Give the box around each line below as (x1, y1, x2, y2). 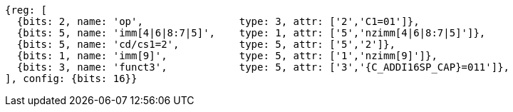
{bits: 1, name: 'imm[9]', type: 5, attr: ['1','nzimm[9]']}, (16, 50, 437, 61)
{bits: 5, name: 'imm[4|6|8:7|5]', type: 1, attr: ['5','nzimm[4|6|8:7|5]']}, (16, 27, 486, 39)
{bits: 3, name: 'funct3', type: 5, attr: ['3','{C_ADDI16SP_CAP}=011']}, (16, 61, 510, 73)
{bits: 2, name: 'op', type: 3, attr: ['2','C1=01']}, (16, 16, 420, 27)
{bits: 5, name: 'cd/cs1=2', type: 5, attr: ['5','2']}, (16, 39, 395, 50)
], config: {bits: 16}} (5, 73, 138, 84)
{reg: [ (5, 4, 48, 16)
